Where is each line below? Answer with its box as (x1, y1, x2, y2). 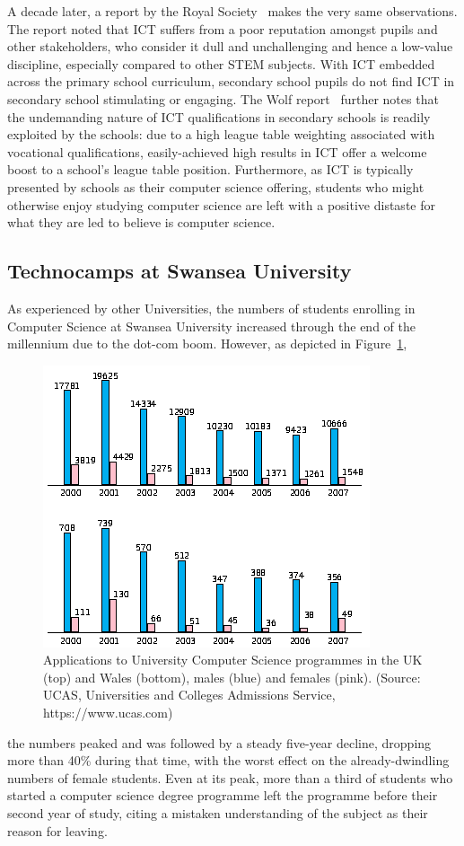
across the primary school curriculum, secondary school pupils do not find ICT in (7, 72, 455, 91)
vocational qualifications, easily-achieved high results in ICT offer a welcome (7, 142, 427, 161)
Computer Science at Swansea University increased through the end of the (7, 316, 416, 335)
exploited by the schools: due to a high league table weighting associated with (7, 125, 435, 144)
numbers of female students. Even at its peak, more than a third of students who (7, 768, 453, 787)
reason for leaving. (7, 821, 108, 840)
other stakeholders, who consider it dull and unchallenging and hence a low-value (7, 37, 453, 56)
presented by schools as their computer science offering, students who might (7, 177, 425, 196)
